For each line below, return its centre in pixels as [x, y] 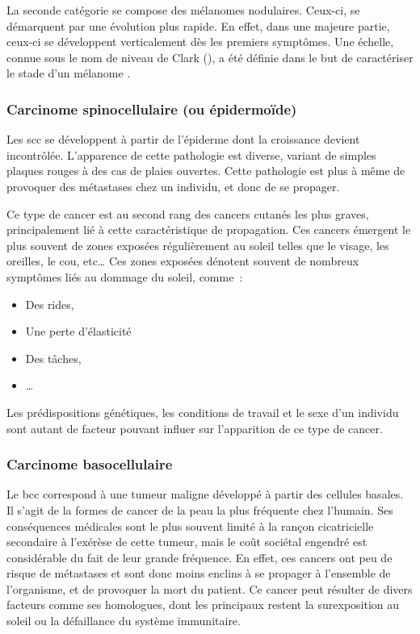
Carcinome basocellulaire [90, 464]
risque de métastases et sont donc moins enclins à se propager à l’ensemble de [199, 573]
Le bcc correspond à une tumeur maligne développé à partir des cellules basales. [205, 494]
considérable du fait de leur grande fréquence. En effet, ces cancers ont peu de [199, 557]
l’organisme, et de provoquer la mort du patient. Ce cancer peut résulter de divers [210, 588]
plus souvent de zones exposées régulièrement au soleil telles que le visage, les [198, 245]
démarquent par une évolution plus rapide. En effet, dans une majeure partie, [198, 25]
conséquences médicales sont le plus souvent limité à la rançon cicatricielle [190, 526]
